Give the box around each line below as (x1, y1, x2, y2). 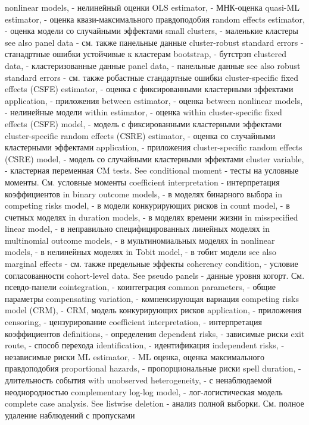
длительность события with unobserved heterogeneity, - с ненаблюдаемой (5, 374, 272, 386)
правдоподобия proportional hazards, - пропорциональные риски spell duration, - (5, 362, 301, 374)
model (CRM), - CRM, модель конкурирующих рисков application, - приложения (5, 304, 302, 316)
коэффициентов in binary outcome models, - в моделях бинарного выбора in (5, 187, 283, 200)
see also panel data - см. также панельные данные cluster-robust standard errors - (5, 36, 304, 48)
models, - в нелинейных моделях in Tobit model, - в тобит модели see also (5, 245, 276, 258)
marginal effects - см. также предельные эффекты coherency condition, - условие (5, 257, 298, 270)
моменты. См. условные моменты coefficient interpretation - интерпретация (5, 175, 280, 188)
